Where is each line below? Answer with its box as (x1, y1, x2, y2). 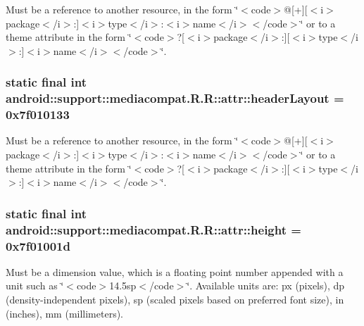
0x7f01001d (6, 237, 70, 254)
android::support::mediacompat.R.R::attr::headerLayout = (6, 89, 344, 107)
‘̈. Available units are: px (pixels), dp (187, 278, 345, 293)
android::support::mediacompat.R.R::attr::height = (6, 220, 301, 238)
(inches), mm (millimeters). (6, 306, 124, 320)
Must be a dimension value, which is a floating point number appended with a (6, 264, 344, 279)
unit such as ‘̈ (6, 278, 64, 293)
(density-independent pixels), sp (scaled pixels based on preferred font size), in (6, 292, 344, 307)
